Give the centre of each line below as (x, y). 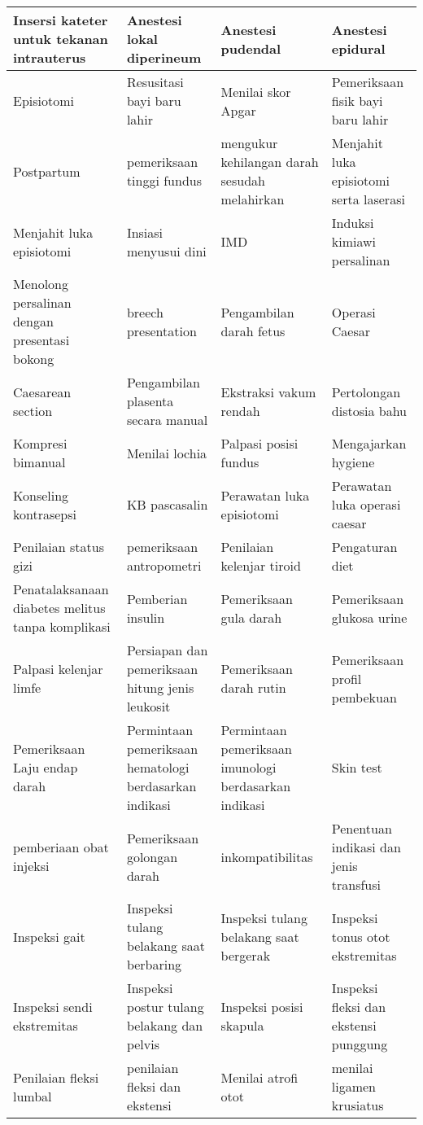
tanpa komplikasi (62, 626)
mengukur (249, 143)
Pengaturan (364, 547)
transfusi (356, 884)
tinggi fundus (164, 180)
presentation (161, 330)
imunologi (249, 767)
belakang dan (165, 1025)
